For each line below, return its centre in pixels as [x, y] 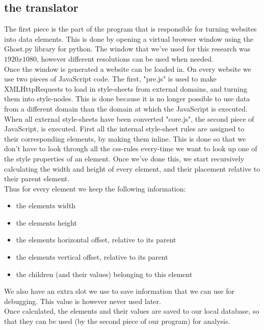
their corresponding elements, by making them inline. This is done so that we [125, 138]
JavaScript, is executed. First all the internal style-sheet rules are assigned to [124, 129]
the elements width [46, 205]
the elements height [46, 222]
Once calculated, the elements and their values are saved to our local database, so [132, 311]
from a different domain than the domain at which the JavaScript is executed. [126, 108]
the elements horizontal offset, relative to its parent [96, 240]
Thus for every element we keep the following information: [95, 188]
